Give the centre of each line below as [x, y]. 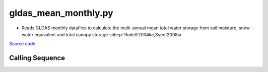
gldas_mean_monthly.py [61, 13]
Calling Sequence [37, 58]
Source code [22, 44]
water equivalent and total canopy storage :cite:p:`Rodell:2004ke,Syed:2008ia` [102, 34]
